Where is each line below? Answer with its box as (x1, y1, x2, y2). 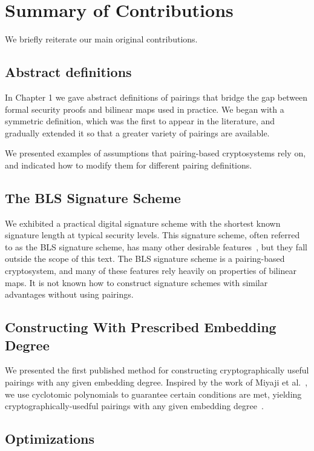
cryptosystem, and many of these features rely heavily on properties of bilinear (5, 264, 297, 277)
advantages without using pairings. (5, 288, 134, 301)
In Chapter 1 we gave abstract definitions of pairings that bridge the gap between (5, 90, 308, 103)
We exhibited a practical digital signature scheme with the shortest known (5, 216, 281, 229)
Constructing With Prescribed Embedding (5, 318, 276, 336)
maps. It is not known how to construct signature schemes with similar (5, 276, 268, 289)
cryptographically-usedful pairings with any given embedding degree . (5, 399, 264, 412)
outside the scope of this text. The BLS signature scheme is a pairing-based (5, 252, 285, 265)
